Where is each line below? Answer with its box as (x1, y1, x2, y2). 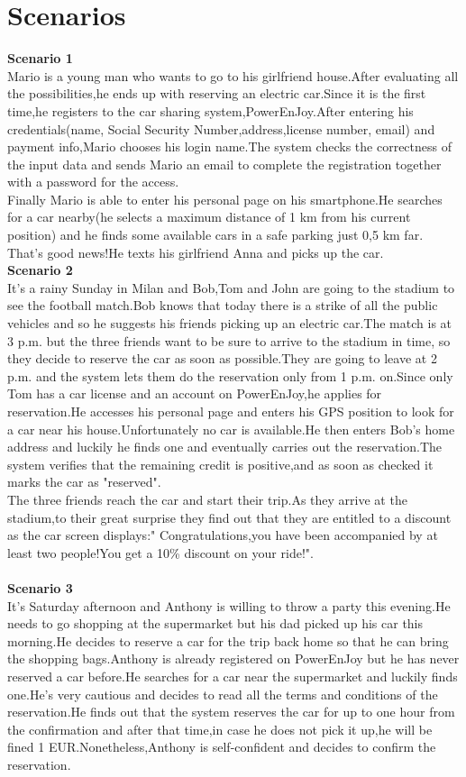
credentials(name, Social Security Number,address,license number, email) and (7, 119, 435, 138)
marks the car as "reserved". (7, 472, 161, 491)
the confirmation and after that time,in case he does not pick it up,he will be (7, 719, 433, 738)
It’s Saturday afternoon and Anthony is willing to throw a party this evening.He (7, 596, 451, 615)
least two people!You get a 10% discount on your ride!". (7, 543, 314, 562)
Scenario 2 (7, 261, 73, 279)
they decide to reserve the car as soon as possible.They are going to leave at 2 (7, 349, 437, 368)
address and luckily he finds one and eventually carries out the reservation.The (7, 437, 443, 456)
